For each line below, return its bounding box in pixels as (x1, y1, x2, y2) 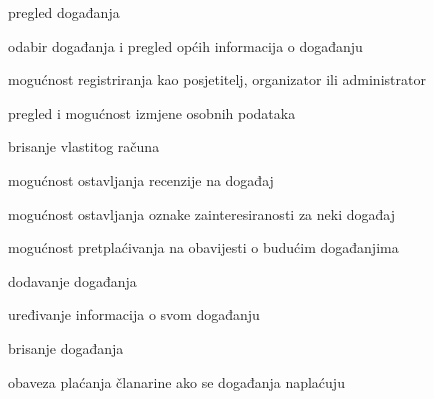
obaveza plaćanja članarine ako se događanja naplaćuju (8, 371, 345, 392)
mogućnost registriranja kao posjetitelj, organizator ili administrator (8, 69, 426, 90)
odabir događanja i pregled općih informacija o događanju (8, 35, 363, 56)
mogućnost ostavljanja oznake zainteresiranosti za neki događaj (8, 203, 395, 224)
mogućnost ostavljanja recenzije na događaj (8, 169, 274, 190)
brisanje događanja (8, 337, 124, 358)
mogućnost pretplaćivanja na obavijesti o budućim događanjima (8, 237, 399, 258)
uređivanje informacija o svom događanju (8, 304, 260, 325)
